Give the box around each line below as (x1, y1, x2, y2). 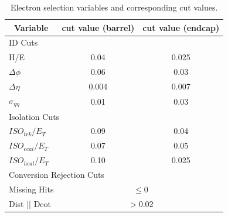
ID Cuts (9, 36, 38, 49)
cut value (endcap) (142, 21, 220, 33)
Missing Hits (9, 182, 54, 195)
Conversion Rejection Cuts (9, 168, 104, 180)
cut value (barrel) (62, 21, 135, 33)
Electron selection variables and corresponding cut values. (10, 1, 218, 13)
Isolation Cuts (9, 110, 60, 122)
